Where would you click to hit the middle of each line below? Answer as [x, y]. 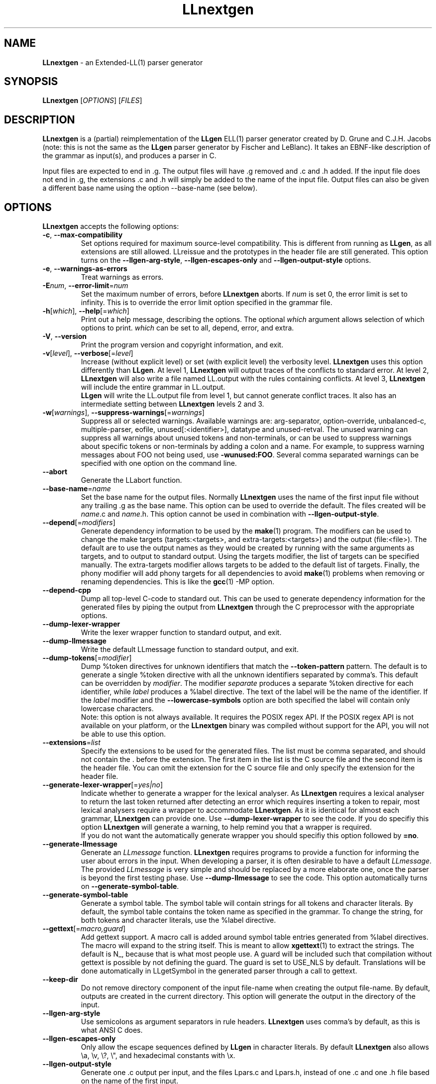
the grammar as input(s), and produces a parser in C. [129, 156]
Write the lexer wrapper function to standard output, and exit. [181, 633]
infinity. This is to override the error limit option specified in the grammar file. [207, 303]
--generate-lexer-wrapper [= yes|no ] [103, 785]
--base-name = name [77, 489]
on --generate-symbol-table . [130, 886]
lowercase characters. [117, 709]
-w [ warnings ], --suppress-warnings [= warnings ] [123, 413]
